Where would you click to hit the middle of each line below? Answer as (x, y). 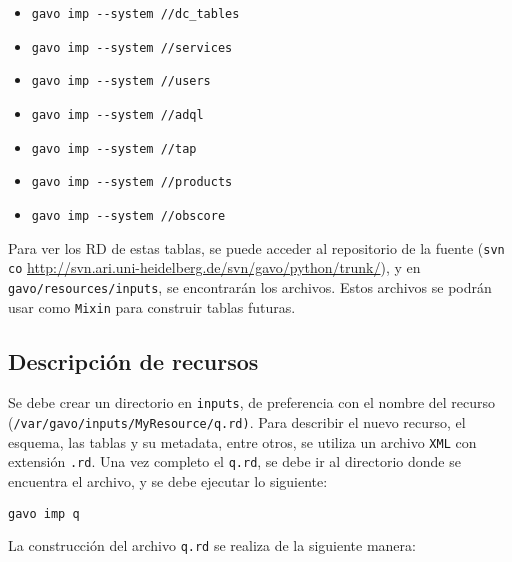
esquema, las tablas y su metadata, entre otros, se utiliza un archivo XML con (242, 441)
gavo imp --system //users (121, 81)
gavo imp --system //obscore (128, 215)
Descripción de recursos (133, 360)
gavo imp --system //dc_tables (135, 14)
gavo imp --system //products (132, 182)
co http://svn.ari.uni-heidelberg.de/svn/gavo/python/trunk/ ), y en (214, 267)
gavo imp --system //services (132, 47)
